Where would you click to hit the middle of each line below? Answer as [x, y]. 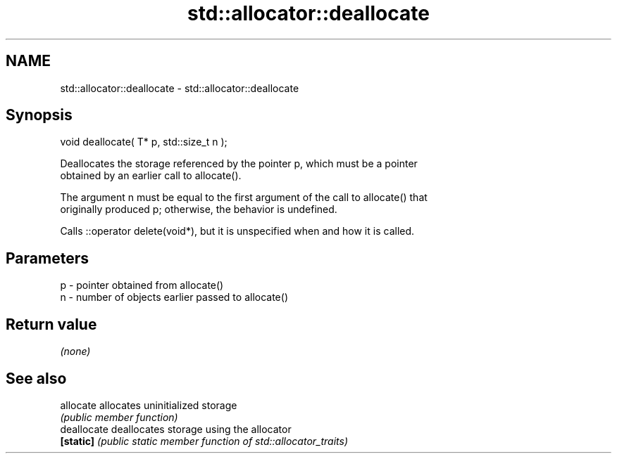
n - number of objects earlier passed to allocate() [174, 297]
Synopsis [39, 115]
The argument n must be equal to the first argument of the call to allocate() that [244, 198]
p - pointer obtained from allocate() [142, 285]
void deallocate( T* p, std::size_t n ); [144, 142]
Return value [51, 324]
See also [36, 378]
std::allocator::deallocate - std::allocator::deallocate [180, 88]
